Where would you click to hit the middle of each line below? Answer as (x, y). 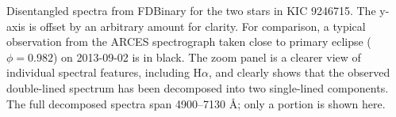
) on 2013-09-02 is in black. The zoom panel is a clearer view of (207, 57)
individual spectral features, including (98, 72)
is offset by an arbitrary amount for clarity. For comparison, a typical (197, 26)
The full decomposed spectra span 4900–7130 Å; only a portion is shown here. (196, 103)
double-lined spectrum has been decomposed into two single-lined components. (198, 87)
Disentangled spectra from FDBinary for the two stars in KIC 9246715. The (191, 10)
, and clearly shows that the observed (300, 72)
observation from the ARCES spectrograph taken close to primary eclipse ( (189, 42)
